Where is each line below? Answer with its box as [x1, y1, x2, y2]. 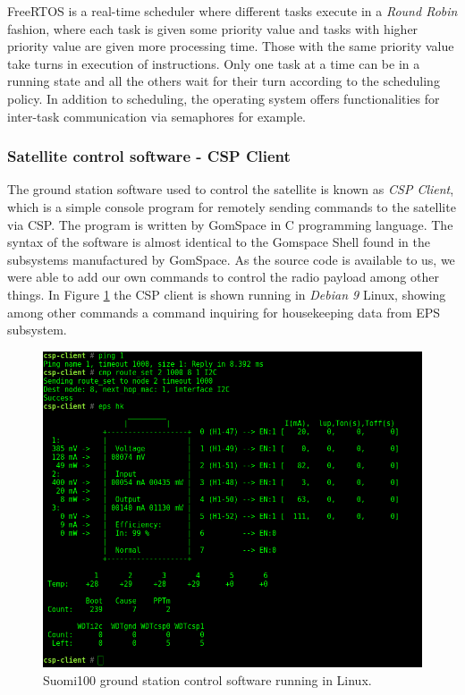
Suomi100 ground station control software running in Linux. [43, 670, 372, 689]
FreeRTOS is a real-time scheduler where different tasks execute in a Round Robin [7, 2, 458, 20]
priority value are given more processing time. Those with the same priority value [7, 37, 454, 55]
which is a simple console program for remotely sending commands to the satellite [7, 197, 456, 216]
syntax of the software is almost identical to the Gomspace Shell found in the [7, 233, 431, 251]
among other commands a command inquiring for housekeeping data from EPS [7, 302, 441, 321]
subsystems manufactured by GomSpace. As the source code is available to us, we [7, 250, 455, 268]
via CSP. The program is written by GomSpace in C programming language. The [7, 215, 453, 233]
